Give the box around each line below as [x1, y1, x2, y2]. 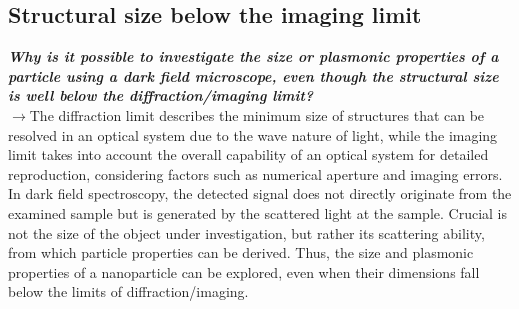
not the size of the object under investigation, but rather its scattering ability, [8, 222, 485, 243]
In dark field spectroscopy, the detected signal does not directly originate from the [8, 183, 512, 204]
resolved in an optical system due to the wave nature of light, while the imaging [8, 124, 498, 145]
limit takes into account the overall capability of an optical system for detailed [8, 144, 489, 165]
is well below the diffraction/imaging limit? [8, 85, 314, 106]
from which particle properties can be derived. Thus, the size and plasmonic [8, 242, 474, 263]
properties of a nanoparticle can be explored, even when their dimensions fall [8, 261, 480, 282]
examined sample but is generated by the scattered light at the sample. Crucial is [8, 202, 508, 223]
